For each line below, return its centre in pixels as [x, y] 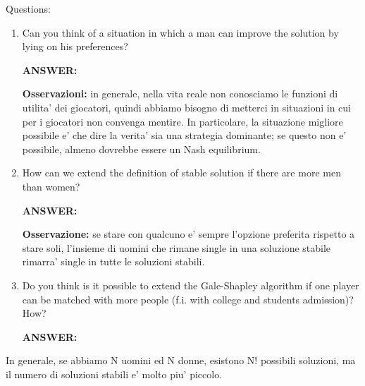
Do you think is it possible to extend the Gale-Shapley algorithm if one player [191, 285]
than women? [51, 186]
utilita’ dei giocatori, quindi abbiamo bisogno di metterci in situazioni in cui [186, 107]
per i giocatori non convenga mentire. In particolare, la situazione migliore [182, 121]
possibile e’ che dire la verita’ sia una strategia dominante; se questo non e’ [184, 135]
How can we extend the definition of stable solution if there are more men [181, 173]
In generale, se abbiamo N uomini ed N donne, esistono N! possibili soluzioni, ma [181, 360]
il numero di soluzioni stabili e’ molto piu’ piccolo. [114, 374]
